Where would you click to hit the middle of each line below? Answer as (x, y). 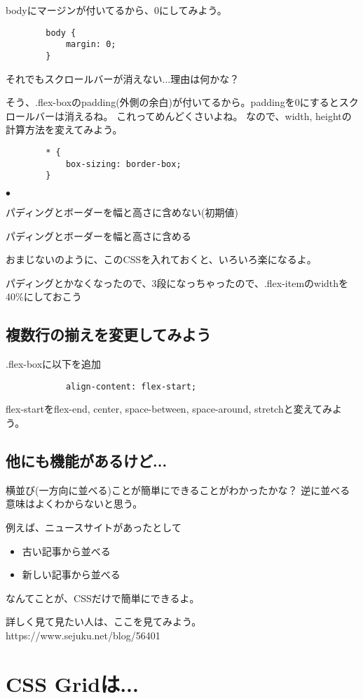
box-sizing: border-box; (123, 164)
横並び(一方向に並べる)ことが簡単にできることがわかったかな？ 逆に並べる (178, 490)
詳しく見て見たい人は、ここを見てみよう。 (104, 621)
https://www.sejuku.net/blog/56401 (83, 635)
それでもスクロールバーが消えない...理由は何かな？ (123, 78)
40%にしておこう (44, 297)
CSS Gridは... (72, 683)
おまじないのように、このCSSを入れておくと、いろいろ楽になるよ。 (161, 259)
